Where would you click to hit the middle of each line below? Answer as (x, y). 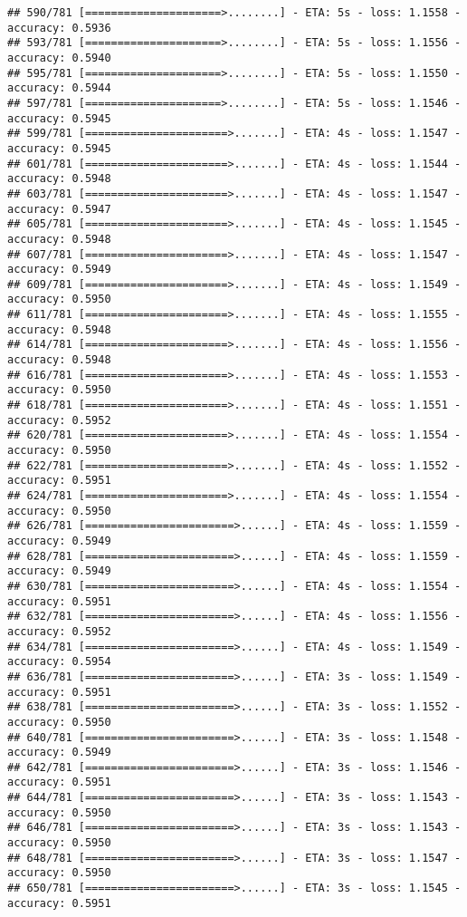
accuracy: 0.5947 (59, 209)
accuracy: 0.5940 (59, 58)
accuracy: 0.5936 (59, 28)
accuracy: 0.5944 (59, 88)
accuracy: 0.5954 (59, 662)
